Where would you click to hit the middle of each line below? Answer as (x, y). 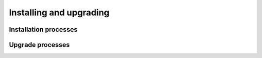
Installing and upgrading (59, 12)
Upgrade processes (39, 45)
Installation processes (43, 29)
